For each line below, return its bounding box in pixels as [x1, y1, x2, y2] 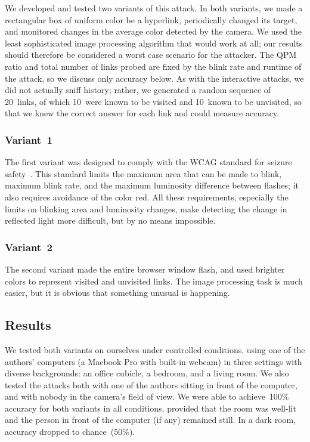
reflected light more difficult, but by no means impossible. [5, 214, 216, 227]
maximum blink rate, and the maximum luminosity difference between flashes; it [5, 179, 299, 191]
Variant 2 [5, 239, 52, 254]
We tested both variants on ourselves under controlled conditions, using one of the [5, 343, 305, 356]
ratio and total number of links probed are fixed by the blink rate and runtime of [5, 60, 302, 72]
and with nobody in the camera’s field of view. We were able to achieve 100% [5, 390, 289, 403]
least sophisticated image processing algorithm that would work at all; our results [5, 36, 303, 49]
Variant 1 [5, 132, 52, 147]
